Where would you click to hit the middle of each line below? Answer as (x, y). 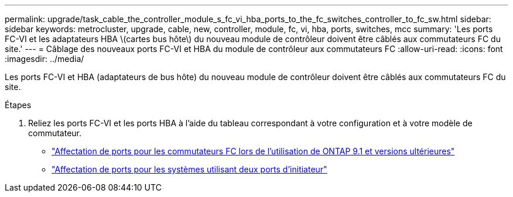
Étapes (18, 105)
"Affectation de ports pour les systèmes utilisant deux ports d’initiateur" (189, 169)
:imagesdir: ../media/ (45, 59)
